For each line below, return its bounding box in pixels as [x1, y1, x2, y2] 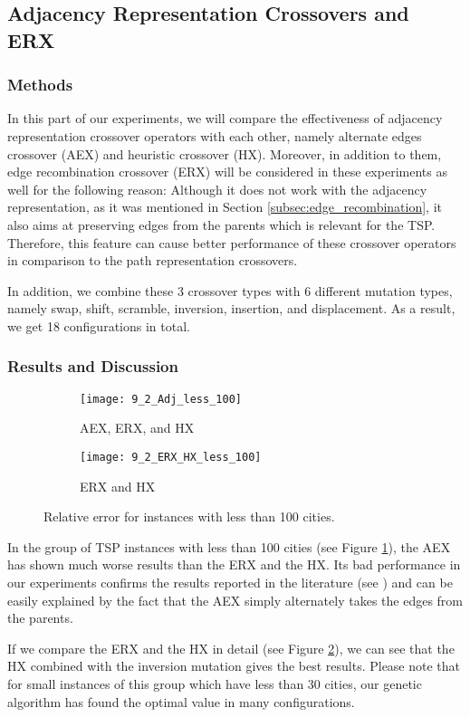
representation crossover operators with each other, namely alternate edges [7, 126, 422, 145]
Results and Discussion [7, 355, 178, 378]
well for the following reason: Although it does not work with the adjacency [7, 179, 427, 198]
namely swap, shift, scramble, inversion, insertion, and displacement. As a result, [7, 299, 456, 318]
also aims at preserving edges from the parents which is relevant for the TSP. [7, 215, 436, 234]
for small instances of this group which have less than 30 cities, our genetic [7, 674, 422, 693]
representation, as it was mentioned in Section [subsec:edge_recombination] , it [7, 197, 443, 216]
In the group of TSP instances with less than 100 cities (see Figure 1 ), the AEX [7, 537, 451, 556]
